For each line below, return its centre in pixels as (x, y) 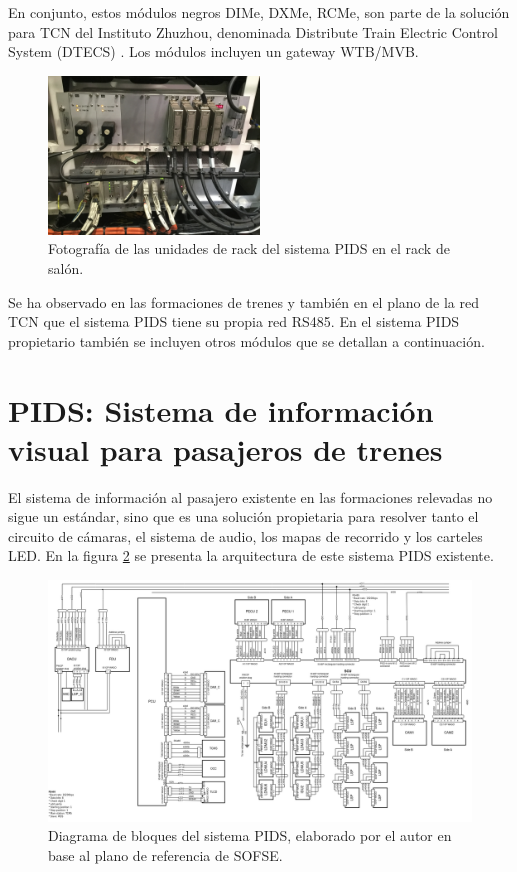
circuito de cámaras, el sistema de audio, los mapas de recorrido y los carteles (245, 535)
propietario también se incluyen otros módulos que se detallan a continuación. (246, 340)
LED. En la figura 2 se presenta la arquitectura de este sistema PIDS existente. (251, 555)
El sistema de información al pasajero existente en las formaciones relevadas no (250, 496)
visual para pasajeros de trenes (225, 448)
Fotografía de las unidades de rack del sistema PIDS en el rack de (249, 248)
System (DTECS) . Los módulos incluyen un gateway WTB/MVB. (213, 51)
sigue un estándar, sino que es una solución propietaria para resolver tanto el (243, 516)
